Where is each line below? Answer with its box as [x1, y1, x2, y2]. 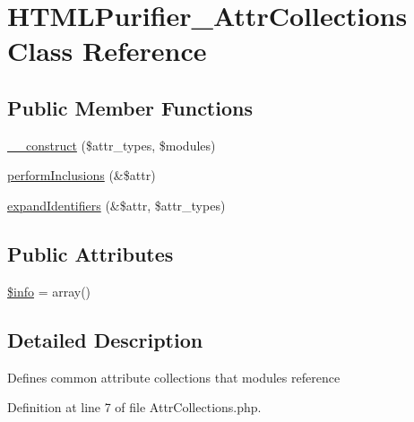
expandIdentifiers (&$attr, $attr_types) [7, 195, 226, 214]
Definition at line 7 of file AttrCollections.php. [7, 398, 262, 417]
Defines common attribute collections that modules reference [7, 367, 341, 386]
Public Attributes [7, 239, 174, 267]
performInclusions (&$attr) [7, 166, 156, 185]
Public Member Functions [7, 93, 253, 121]
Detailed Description [7, 325, 203, 353]
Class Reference [7, 32, 207, 69]
